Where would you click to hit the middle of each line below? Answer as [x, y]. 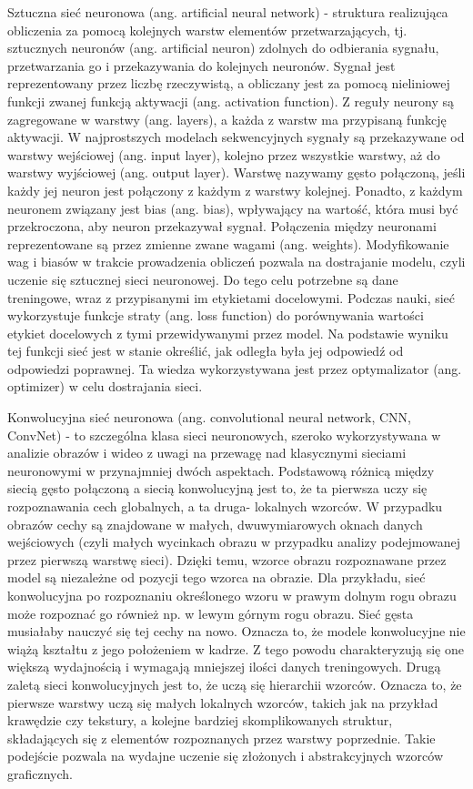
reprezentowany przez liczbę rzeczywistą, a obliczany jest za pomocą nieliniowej [229, 83]
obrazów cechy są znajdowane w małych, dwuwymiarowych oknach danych [215, 524]
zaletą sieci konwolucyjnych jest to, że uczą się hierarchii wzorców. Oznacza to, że [235, 684]
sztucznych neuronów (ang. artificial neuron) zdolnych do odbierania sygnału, [223, 48]
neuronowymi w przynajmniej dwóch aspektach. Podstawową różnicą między [221, 470]
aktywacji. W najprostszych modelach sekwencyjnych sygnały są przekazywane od [236, 137]
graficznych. [40, 773]
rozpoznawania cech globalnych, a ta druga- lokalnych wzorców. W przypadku [225, 506]
